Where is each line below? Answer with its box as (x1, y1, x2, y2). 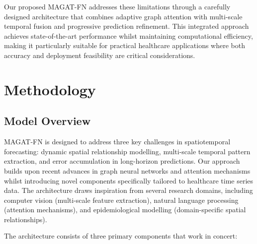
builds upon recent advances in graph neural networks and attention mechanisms (4, 165, 251, 176)
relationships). (4, 214, 47, 224)
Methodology (4, 79, 96, 99)
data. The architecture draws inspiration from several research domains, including (4, 185, 253, 195)
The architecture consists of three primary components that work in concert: (4, 231, 238, 241)
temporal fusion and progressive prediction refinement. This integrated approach (4, 21, 249, 31)
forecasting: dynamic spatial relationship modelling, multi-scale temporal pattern (4, 146, 251, 156)
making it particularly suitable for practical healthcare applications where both (4, 40, 245, 51)
